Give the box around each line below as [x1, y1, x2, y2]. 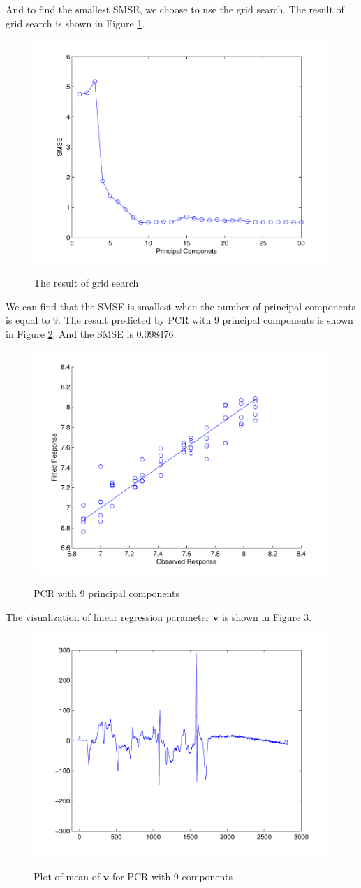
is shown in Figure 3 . [221, 609, 311, 624]
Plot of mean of [34, 868, 101, 883]
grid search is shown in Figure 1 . [6, 15, 145, 30]
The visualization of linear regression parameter [6, 609, 210, 624]
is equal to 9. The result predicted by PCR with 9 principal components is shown [6, 313, 353, 327]
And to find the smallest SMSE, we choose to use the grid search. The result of [6, 2, 344, 16]
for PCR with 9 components [112, 868, 233, 883]
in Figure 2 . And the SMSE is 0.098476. [6, 326, 177, 341]
